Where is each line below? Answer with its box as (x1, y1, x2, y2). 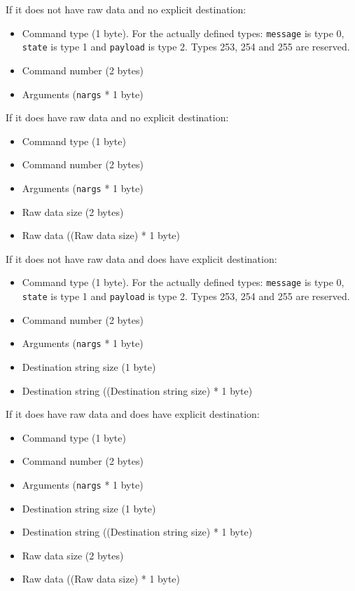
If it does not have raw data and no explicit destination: (6, 2, 246, 16)
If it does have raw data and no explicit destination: (6, 110, 229, 125)
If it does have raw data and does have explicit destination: (6, 407, 260, 421)
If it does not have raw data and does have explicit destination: (6, 251, 277, 266)
